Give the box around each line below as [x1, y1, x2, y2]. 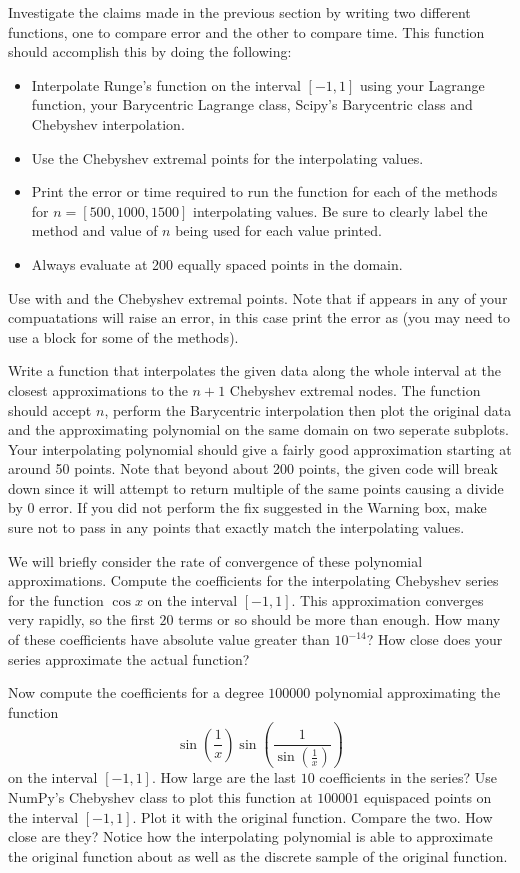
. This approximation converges [291, 589, 484, 610]
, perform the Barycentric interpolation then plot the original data [104, 399, 512, 420]
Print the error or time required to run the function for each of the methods [31, 181, 498, 202]
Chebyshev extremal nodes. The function [229, 379, 481, 400]
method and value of [31, 220, 158, 241]
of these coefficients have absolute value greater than [8, 629, 330, 650]
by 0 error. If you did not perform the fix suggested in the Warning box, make [8, 497, 487, 518]
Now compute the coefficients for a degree [8, 682, 264, 703]
